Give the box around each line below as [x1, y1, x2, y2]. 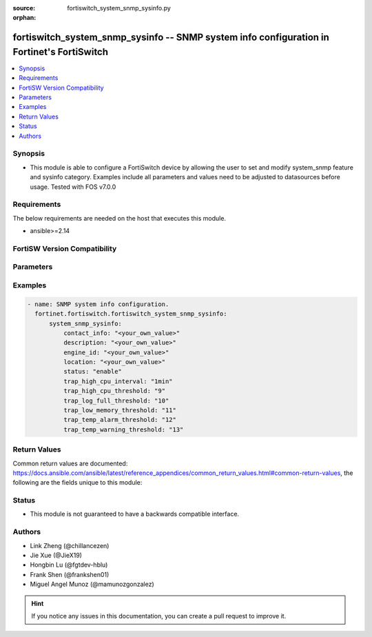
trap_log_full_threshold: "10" [63, 396, 169, 405]
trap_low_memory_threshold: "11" [63, 407, 177, 414]
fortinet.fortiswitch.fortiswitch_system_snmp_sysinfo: [34, 310, 227, 318]
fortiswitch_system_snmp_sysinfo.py [67, 4, 172, 12]
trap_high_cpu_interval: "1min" [63, 377, 173, 385]
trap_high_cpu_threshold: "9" [63, 387, 165, 395]
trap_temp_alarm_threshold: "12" [63, 416, 177, 424]
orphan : [12, 14, 37, 22]
